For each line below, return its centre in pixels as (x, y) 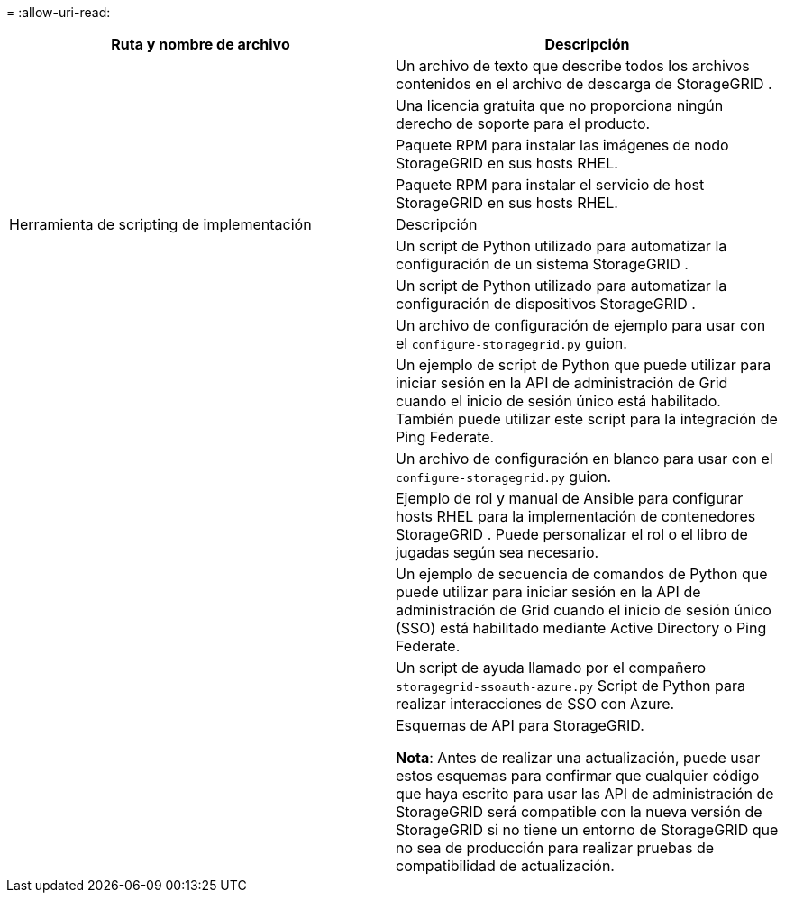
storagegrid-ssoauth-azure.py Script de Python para (570, 686)
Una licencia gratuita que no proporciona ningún (560, 105)
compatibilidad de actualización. (505, 866)
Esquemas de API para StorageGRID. (520, 725)
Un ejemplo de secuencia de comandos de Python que (582, 574)
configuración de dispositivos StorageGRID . (546, 304)
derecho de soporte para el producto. (523, 123)
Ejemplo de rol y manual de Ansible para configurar (570, 498)
